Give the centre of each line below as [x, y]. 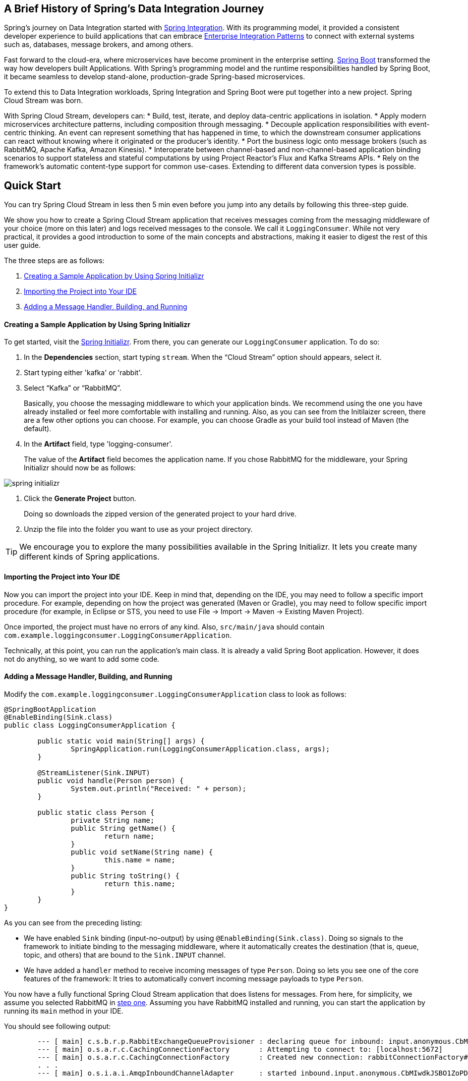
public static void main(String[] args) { [121, 741]
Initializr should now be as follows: [80, 468]
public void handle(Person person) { [111, 780]
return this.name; [140, 883]
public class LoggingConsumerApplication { [90, 725]
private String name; [113, 820]
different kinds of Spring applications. [89, 557]
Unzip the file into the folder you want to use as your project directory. [138, 529]
